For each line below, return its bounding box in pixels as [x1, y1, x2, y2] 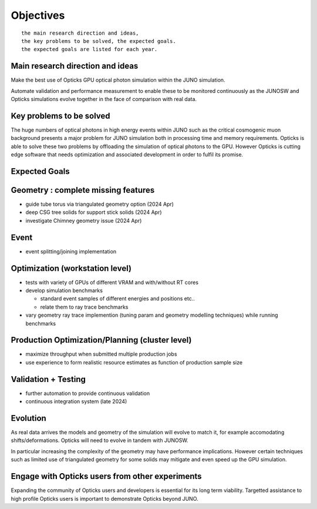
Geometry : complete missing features [11, 185, 155, 195]
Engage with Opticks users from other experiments [11, 471, 202, 481]
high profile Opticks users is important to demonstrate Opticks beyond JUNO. [11, 495, 199, 502]
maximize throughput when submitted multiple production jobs [25, 350, 177, 358]
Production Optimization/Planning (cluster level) [11, 335, 192, 345]
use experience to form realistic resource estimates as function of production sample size [25, 359, 243, 366]
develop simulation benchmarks [25, 287, 103, 294]
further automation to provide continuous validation [25, 390, 150, 397]
